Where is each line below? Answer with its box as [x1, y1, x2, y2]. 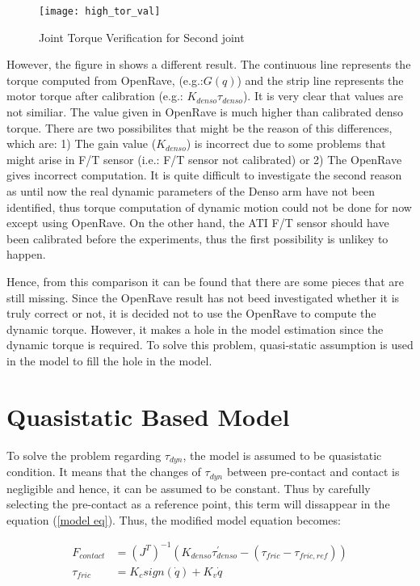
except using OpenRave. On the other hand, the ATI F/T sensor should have [6, 214, 389, 231]
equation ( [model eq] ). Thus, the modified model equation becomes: [6, 511, 341, 528]
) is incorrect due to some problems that [186, 135, 386, 152]
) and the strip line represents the [237, 71, 404, 88]
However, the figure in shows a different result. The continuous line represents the [6, 56, 411, 73]
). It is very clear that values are [242, 87, 404, 104]
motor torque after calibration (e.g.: [6, 87, 183, 104]
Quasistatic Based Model [6, 399, 290, 432]
